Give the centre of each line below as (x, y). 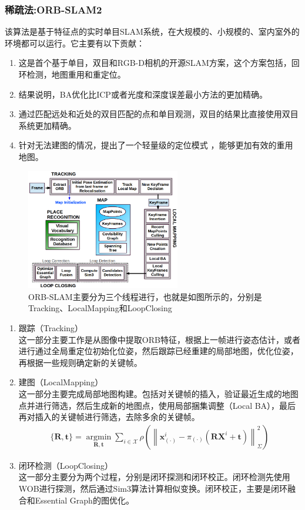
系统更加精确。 (47, 125)
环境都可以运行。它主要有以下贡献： (75, 43)
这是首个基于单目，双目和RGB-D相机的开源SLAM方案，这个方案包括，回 (159, 63)
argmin (99, 437)
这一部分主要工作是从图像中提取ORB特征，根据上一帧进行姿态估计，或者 (159, 339)
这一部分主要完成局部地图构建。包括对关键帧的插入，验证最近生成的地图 (158, 394)
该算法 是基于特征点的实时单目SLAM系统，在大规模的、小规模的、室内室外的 (152, 31)
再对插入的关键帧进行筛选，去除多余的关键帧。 (109, 417)
